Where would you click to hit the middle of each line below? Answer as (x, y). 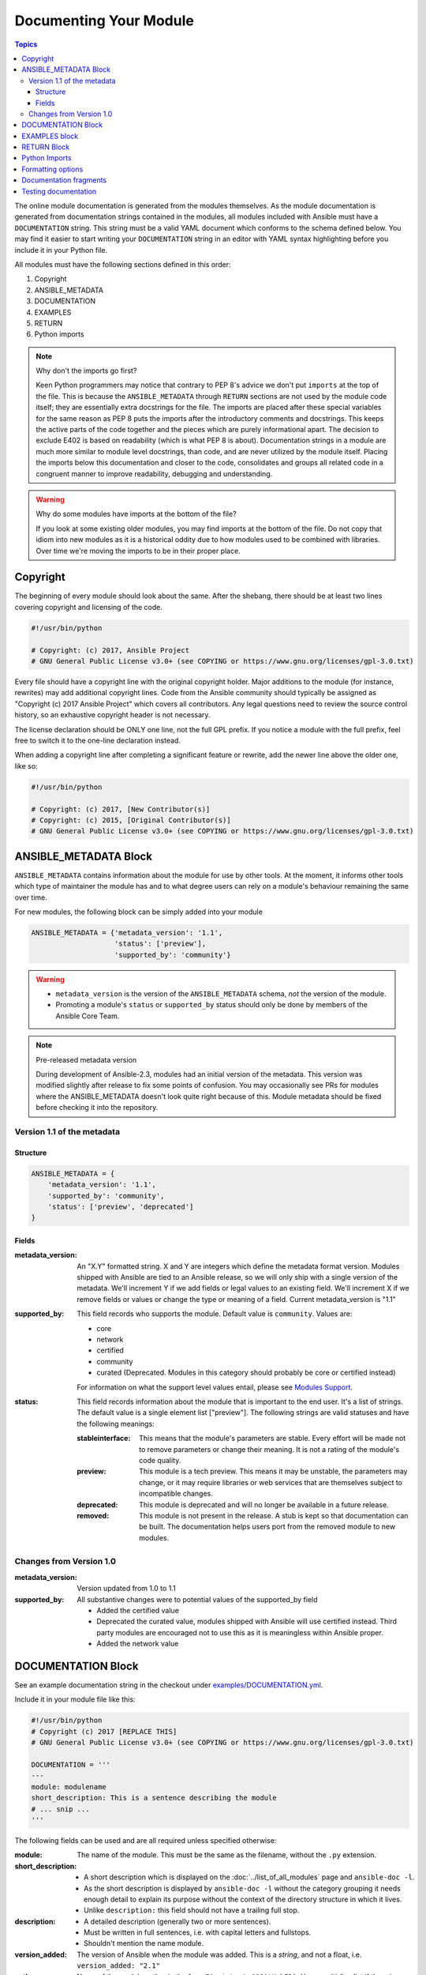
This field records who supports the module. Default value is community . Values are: (215, 1314)
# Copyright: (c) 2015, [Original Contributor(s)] (131, 820)
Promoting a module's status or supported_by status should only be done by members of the (212, 1005)
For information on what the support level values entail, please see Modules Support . (215, 1387)
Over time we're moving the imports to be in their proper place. (138, 551)
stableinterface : (104, 1439)
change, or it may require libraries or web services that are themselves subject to (271, 1482)
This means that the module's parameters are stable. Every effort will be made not (273, 1439)
